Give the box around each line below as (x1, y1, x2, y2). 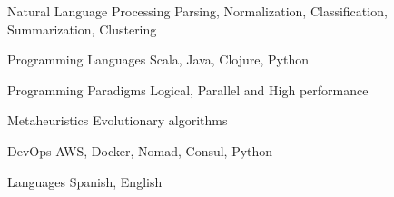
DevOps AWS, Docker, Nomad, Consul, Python (7, 141, 273, 160)
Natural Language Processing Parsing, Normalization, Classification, (7, 2, 388, 20)
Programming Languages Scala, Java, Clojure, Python (7, 50, 309, 69)
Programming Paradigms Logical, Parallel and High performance (7, 80, 369, 99)
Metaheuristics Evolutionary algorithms (7, 111, 228, 130)
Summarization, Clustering (7, 19, 157, 38)
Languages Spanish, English (7, 172, 163, 191)
